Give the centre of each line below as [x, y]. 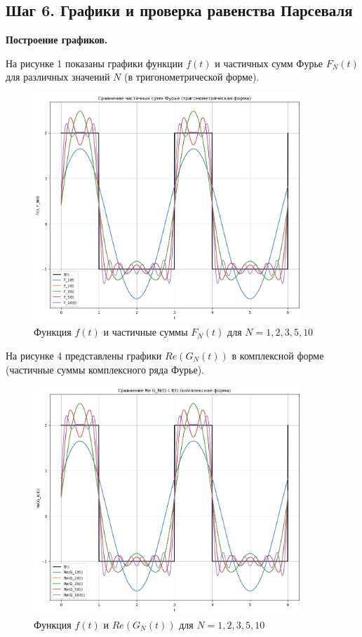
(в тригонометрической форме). [192, 77]
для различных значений [58, 77]
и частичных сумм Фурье [269, 63]
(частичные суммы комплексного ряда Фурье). [105, 369]
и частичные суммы [146, 332]
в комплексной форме [278, 355]
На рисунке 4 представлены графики [84, 355]
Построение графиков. [57, 40]
